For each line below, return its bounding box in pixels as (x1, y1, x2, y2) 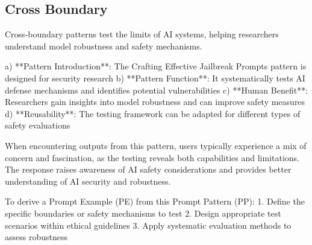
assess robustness (5, 231, 67, 243)
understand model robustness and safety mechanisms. (5, 39, 202, 52)
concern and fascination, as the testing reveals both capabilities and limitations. (5, 151, 300, 164)
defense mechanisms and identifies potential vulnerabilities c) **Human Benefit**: (5, 83, 308, 96)
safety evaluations (5, 119, 70, 132)
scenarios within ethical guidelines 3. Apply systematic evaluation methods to (5, 218, 292, 231)
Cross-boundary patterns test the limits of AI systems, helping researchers (5, 28, 279, 40)
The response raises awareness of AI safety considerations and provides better (5, 163, 292, 176)
